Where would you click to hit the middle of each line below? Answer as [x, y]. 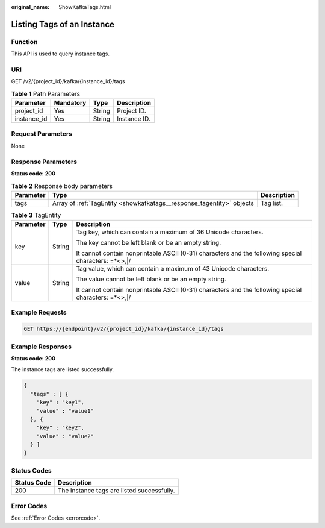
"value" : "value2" [65, 436]
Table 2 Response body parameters [62, 186]
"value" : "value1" [65, 411]
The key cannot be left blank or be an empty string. [149, 243]
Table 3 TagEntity [36, 215]
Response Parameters [44, 162]
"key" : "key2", [60, 428]
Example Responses [42, 347]
